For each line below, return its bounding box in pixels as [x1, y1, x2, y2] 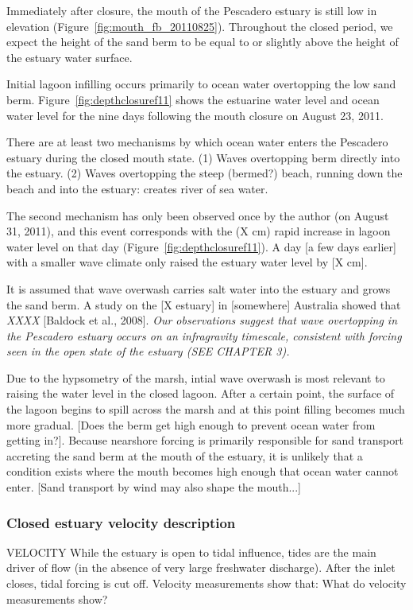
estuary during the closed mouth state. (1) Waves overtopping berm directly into [6, 149, 400, 165]
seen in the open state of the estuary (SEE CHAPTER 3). [6, 343, 290, 359]
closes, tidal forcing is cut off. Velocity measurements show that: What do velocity [6, 575, 407, 592]
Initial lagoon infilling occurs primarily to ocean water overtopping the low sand [6, 76, 396, 92]
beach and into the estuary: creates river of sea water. [6, 180, 268, 196]
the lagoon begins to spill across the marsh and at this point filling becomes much [6, 401, 405, 418]
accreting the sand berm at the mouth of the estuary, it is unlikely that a [6, 447, 363, 464]
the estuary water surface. [6, 49, 133, 65]
